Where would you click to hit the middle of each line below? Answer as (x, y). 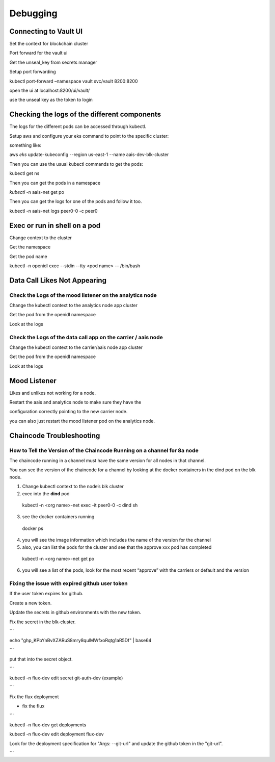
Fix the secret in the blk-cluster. (43, 622)
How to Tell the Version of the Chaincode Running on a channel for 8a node (104, 450)
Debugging (34, 13)
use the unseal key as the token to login (51, 100)
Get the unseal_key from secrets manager (53, 62)
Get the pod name (29, 256)
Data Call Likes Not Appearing (58, 280)
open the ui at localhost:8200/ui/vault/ (50, 91)
